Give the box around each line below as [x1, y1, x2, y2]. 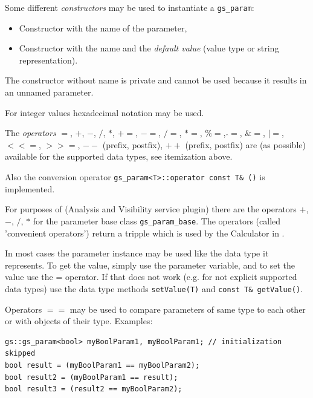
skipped [5, 349, 36, 358]
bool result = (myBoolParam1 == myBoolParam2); [5, 360, 200, 370]
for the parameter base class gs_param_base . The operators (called [33, 214, 281, 227]
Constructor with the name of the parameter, [19, 21, 187, 34]
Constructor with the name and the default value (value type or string [19, 42, 279, 54]
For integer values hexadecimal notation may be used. [5, 106, 204, 119]
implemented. [5, 182, 55, 195]
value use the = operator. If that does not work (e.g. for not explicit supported [5, 270, 297, 283]
